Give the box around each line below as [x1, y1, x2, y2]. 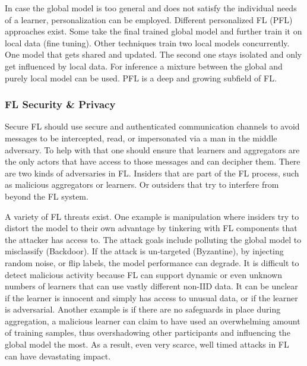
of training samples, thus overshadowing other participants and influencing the [5, 326, 290, 339]
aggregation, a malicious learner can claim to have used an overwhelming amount [5, 314, 300, 327]
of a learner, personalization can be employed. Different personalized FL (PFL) [5, 13, 293, 26]
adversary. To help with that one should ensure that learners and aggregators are [5, 143, 300, 156]
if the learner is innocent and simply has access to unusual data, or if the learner [5, 291, 298, 304]
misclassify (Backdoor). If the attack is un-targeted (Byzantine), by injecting [5, 245, 284, 257]
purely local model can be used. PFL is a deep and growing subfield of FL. [5, 71, 277, 84]
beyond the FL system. [5, 190, 88, 202]
